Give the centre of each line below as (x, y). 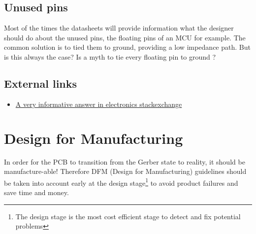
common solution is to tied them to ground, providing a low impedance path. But (127, 47)
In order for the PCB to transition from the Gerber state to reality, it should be (125, 161)
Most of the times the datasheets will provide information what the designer (119, 28)
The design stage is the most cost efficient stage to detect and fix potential (128, 216)
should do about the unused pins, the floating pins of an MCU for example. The (125, 37)
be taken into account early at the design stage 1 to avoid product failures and (121, 182)
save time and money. (36, 192)
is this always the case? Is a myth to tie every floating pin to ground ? (110, 56)
